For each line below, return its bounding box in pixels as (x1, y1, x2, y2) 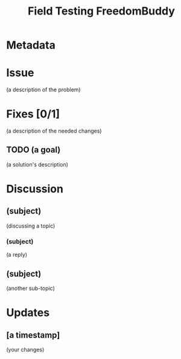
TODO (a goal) (6, 145, 61, 155)
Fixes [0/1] (6, 107, 60, 121)
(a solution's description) (6, 160, 68, 168)
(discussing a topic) (6, 222, 56, 229)
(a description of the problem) (6, 86, 81, 93)
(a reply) (6, 251, 28, 259)
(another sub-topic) (6, 285, 56, 292)
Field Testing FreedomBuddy (28, 4, 175, 18)
